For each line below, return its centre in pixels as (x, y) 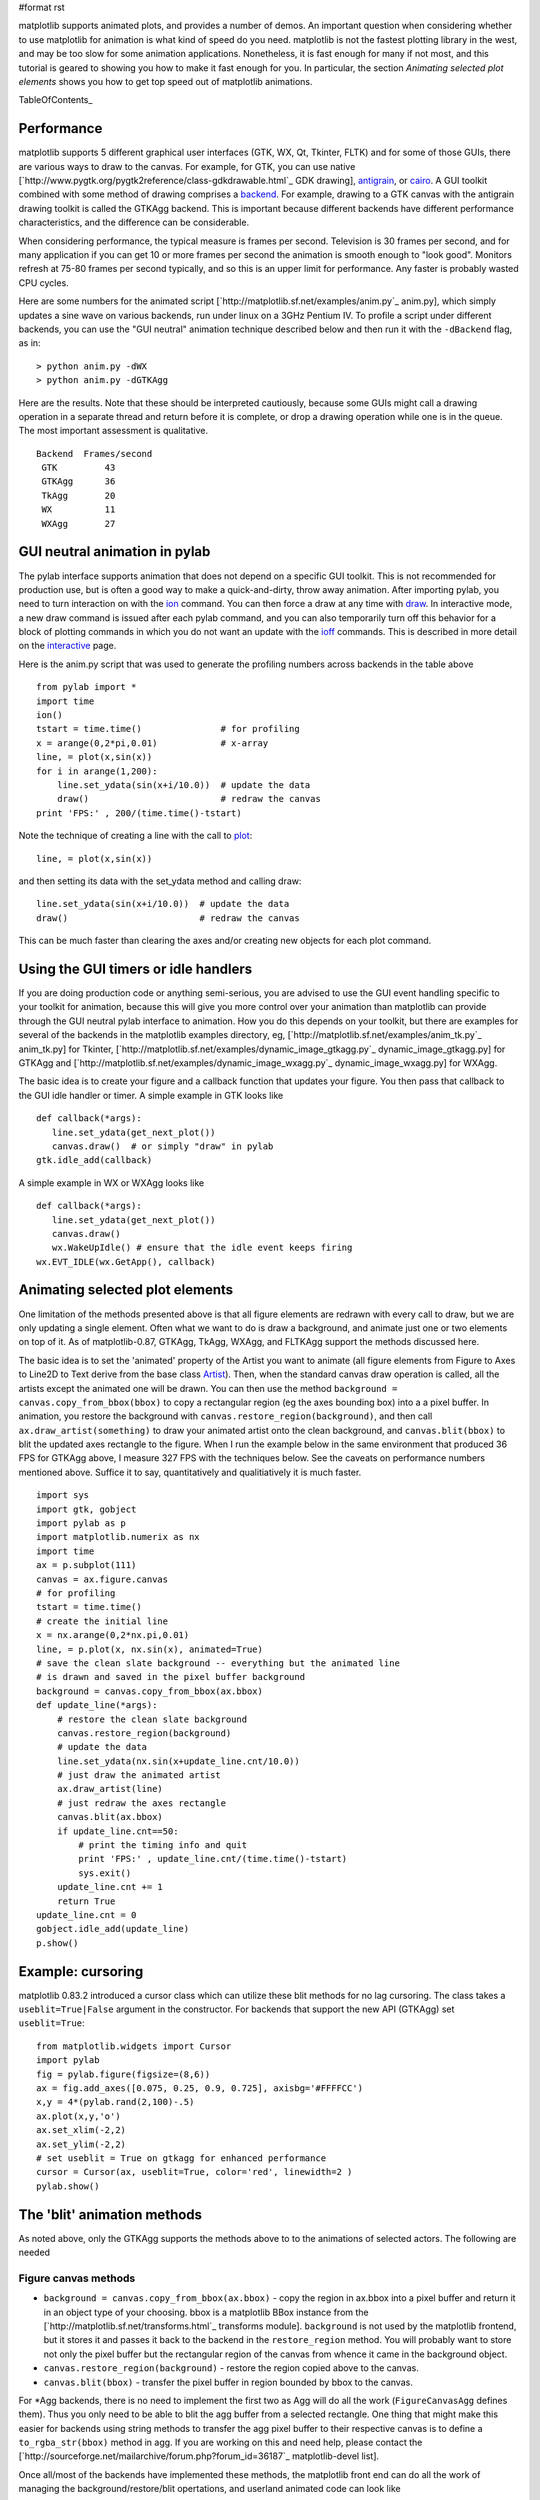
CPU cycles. (43, 282)
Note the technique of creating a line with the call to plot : (135, 836)
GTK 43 (78, 468)
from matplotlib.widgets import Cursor (134, 2046)
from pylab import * (86, 687)
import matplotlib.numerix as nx (118, 1537)
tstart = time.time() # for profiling (168, 729)
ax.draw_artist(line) (110, 1789)
